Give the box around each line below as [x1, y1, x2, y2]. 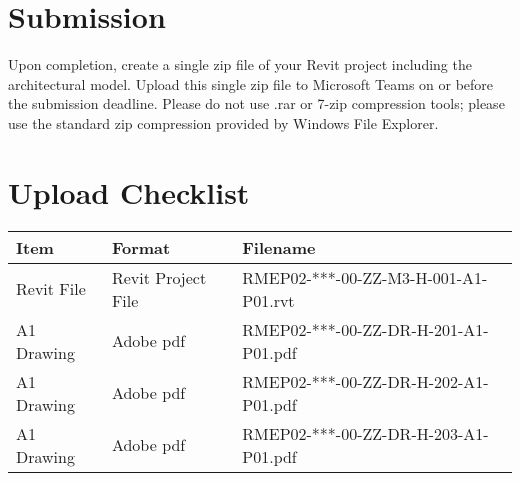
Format [111, 235, 171, 259]
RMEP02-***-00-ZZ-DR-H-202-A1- [242, 369, 489, 393]
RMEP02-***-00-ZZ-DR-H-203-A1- [242, 421, 489, 445]
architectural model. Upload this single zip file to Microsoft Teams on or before [8, 73, 494, 94]
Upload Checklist [8, 171, 250, 212]
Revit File [16, 277, 86, 301]
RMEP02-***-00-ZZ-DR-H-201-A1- [242, 317, 489, 341]
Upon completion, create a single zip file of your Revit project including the [8, 54, 472, 75]
